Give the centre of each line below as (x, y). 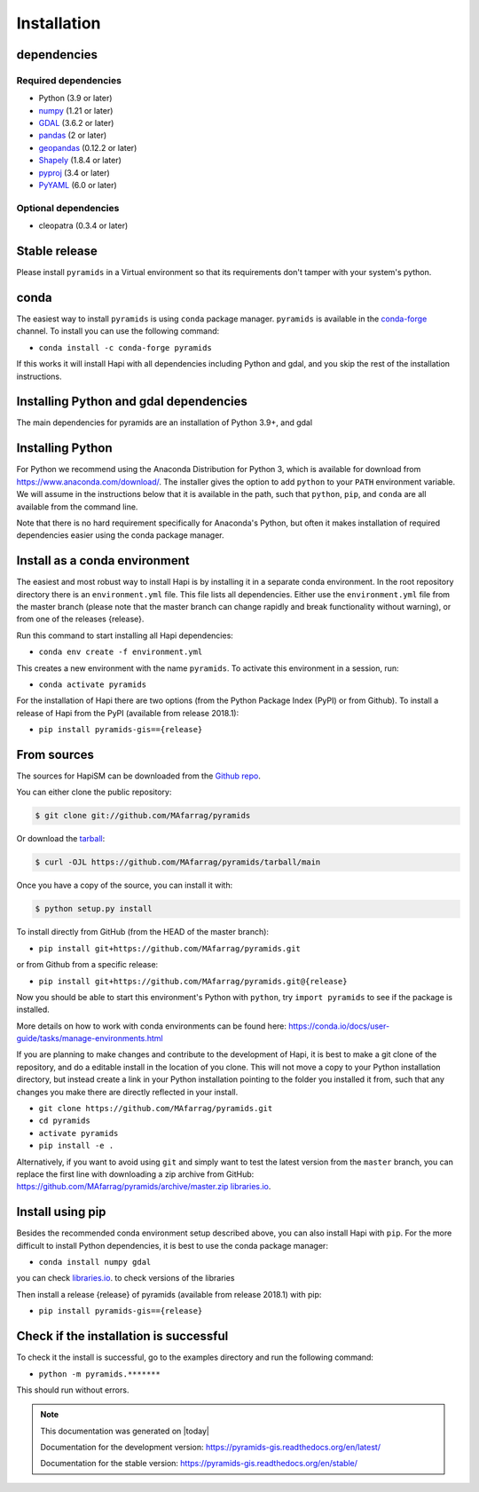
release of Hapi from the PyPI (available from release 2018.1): (128, 713)
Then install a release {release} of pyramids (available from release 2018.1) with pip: (169, 1294)
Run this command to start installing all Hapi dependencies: (125, 635)
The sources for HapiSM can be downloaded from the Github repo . (138, 776)
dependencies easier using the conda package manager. (121, 535)
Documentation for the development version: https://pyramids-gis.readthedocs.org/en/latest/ (211, 1448)
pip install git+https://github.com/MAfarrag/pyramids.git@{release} (193, 981)
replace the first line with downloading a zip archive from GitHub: (135, 1174)
